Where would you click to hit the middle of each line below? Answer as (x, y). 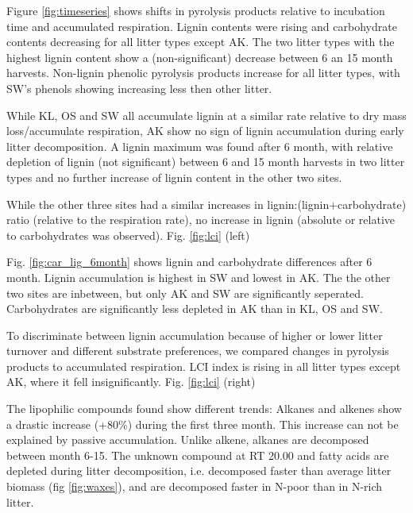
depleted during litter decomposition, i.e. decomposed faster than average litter (199, 471)
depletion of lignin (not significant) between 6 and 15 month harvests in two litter (206, 162)
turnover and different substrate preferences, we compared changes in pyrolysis (198, 351)
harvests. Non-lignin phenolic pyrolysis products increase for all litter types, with (203, 73)
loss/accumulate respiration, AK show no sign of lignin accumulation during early (205, 131)
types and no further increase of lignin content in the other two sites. (174, 177)
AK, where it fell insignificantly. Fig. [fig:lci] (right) (131, 382)
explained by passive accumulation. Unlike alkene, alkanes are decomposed (188, 440)
